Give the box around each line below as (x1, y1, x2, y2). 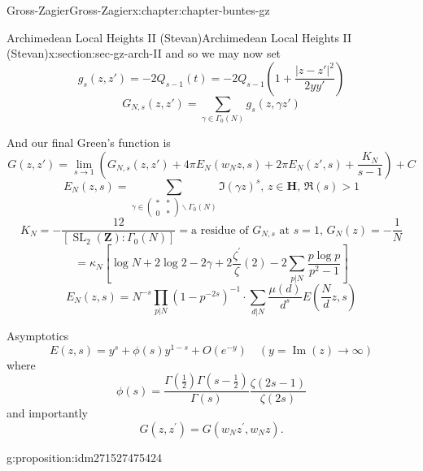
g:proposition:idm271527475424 (7, 448, 163, 465)
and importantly (7, 404, 89, 421)
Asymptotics (7, 327, 69, 344)
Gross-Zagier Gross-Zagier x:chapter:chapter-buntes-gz (7, 2, 270, 18)
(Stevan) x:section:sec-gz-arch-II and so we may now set (7, 45, 281, 62)
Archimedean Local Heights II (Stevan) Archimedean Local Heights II (7, 28, 352, 45)
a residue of (191, 224, 249, 236)
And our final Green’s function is (7, 134, 171, 151)
